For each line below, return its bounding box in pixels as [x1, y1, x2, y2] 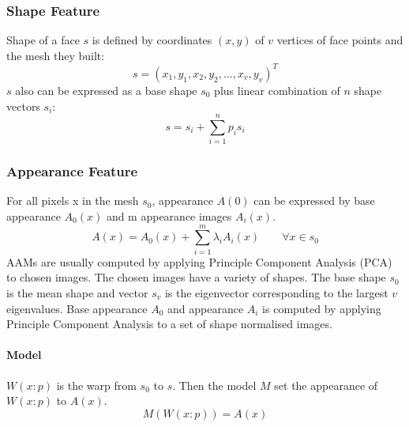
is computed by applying [262, 300, 381, 316]
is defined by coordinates [92, 32, 212, 48]
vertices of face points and [276, 32, 403, 48]
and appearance [167, 300, 244, 316]
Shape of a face [6, 32, 80, 48]
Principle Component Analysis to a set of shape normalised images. [6, 316, 332, 332]
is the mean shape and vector [6, 284, 148, 300]
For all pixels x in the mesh [6, 192, 139, 209]
